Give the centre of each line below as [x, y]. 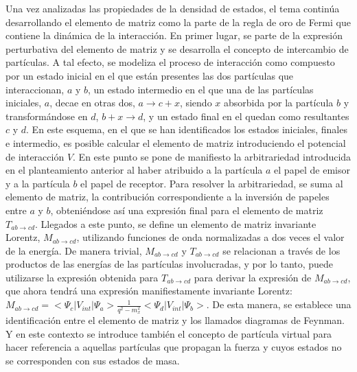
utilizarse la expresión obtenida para [82, 277]
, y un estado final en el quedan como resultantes [246, 116]
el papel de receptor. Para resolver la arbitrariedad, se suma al [212, 183]
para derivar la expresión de [253, 277]
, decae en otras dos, [92, 103]
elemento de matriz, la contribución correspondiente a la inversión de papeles [168, 197]
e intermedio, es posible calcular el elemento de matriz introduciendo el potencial [176, 142]
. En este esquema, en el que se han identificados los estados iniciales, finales [187, 129]
